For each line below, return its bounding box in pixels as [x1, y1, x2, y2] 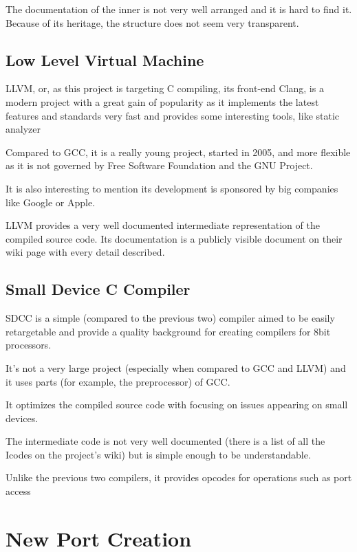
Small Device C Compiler [6, 278, 191, 300]
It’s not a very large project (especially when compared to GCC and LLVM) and [6, 360, 346, 375]
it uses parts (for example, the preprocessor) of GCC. [6, 374, 230, 388]
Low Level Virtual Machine [6, 49, 204, 70]
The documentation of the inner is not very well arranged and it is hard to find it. [6, 2, 352, 16]
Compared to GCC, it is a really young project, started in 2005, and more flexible [6, 144, 351, 159]
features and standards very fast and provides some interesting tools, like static [6, 108, 340, 122]
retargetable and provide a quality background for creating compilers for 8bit [6, 324, 331, 338]
